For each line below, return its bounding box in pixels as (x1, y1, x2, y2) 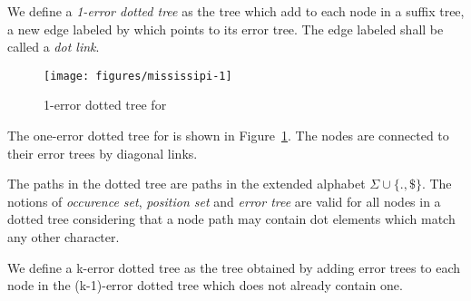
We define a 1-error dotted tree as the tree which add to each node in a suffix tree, (7, 2, 465, 20)
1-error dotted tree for (44, 95, 167, 114)
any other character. (7, 228, 120, 246)
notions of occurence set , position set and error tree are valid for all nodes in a (7, 191, 441, 210)
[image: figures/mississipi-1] (44, 69, 232, 83)
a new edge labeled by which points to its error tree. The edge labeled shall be (7, 19, 444, 38)
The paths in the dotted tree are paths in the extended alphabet (7, 174, 366, 193)
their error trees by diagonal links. (7, 143, 198, 162)
